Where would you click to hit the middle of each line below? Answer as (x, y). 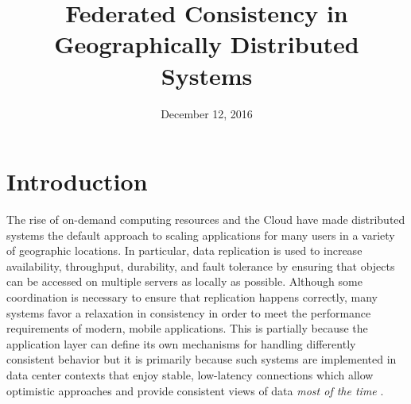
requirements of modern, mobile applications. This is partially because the (187, 328)
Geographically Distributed (207, 44)
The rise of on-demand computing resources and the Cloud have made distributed (206, 219)
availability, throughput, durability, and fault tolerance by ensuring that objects (201, 265)
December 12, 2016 (207, 113)
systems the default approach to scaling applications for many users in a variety (201, 235)
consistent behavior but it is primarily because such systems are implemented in (202, 359)
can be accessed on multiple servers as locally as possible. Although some (184, 281)
